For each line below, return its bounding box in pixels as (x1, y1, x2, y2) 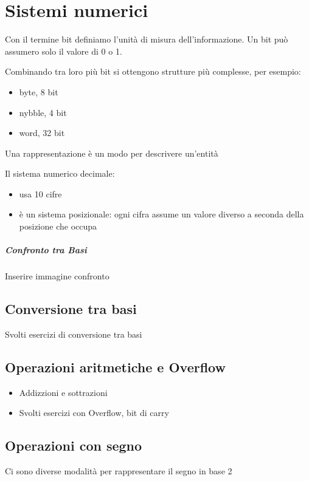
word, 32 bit (19, 126, 65, 139)
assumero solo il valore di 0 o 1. (5, 44, 122, 57)
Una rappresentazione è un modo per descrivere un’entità (5, 146, 218, 159)
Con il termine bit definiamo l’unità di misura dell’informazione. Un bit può (5, 33, 288, 46)
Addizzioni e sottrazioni (19, 386, 108, 398)
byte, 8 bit (19, 85, 58, 98)
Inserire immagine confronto (5, 270, 109, 282)
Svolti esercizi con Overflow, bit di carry (19, 406, 169, 419)
